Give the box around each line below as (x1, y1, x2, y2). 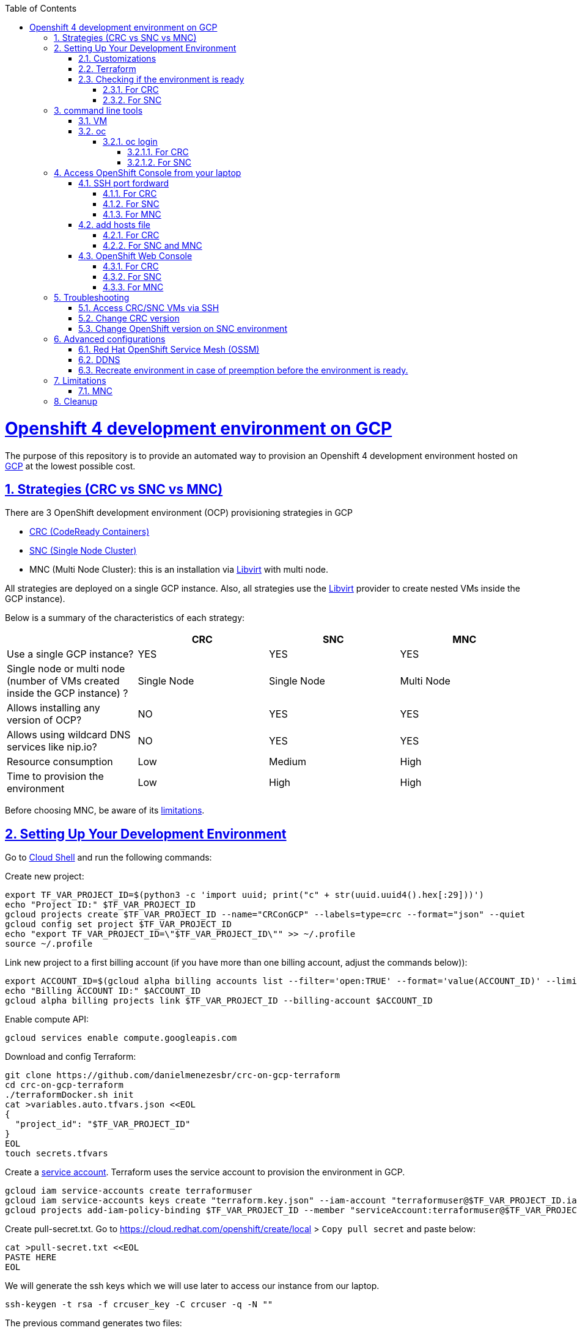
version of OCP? (7, 714, 82, 727)
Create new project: (5, 871, 84, 882)
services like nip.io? (7, 741, 97, 754)
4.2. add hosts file (78, 219, 151, 230)
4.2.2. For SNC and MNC (103, 240, 202, 251)
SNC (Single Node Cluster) (29, 545, 137, 556)
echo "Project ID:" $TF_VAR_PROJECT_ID (5, 900, 196, 910)
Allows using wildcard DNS (7, 729, 131, 741)
